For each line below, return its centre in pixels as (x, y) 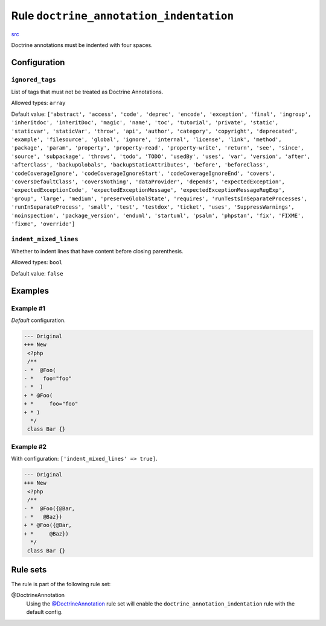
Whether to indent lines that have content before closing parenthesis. (97, 251)
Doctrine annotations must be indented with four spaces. (82, 45)
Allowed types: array (38, 103)
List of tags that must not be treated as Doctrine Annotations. (87, 92)
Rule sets (29, 570)
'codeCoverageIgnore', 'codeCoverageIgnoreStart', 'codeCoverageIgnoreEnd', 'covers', (143, 173)
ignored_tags (34, 80)
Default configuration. (38, 320)
